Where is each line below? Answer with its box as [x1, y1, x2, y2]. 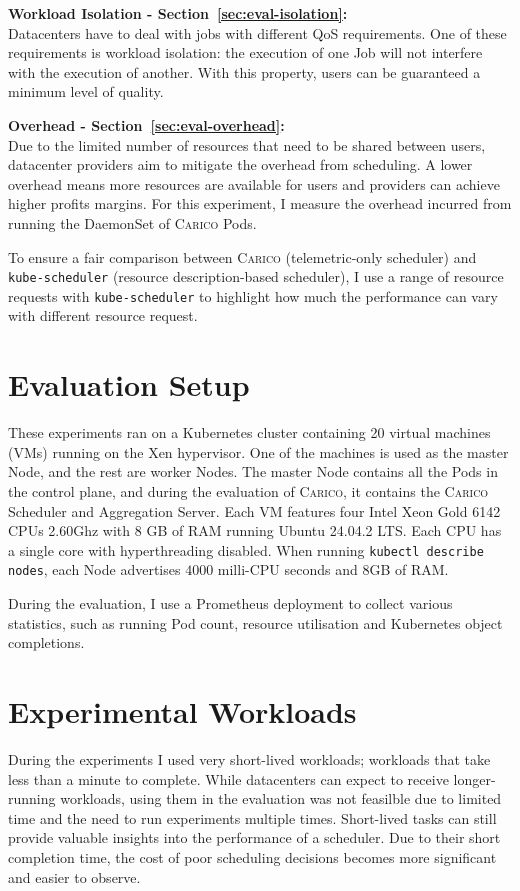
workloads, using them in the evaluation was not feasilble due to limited [60, 788, 502, 809]
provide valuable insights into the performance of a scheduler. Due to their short [8, 827, 501, 848]
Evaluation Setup [8, 364, 250, 405]
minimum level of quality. [8, 81, 164, 102]
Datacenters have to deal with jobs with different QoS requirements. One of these [8, 22, 507, 43]
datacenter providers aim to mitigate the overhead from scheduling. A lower [8, 154, 473, 175]
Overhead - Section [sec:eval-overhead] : [8, 114, 285, 135]
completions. [8, 632, 85, 653]
